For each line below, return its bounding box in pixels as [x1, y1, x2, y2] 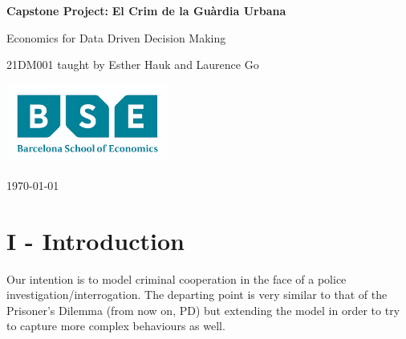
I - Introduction [6, 224, 185, 256]
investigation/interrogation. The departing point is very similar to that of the [6, 286, 388, 303]
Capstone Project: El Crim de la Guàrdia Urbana [6, 2, 286, 18]
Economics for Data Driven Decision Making [6, 29, 226, 46]
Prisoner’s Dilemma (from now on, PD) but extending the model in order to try [6, 301, 400, 318]
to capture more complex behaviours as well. [6, 317, 225, 334]
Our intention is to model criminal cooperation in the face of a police [6, 270, 347, 287]
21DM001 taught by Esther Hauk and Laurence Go [6, 56, 259, 73]
